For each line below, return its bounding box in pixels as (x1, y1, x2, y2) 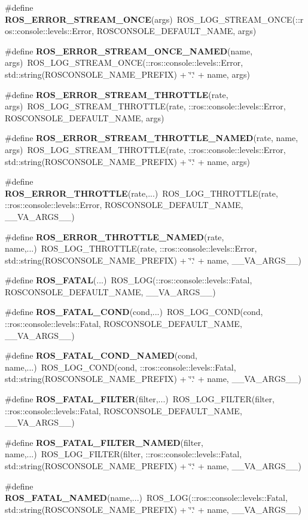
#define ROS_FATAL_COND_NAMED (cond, (5, 349, 197, 362)
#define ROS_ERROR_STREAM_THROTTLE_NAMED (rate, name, (5, 131, 298, 144)
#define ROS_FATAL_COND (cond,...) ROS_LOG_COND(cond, (5, 305, 263, 318)
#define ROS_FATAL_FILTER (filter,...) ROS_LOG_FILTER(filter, (5, 393, 275, 405)
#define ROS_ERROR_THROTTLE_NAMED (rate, (5, 230, 224, 243)
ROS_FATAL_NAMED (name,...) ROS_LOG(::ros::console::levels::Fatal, (5, 491, 288, 504)
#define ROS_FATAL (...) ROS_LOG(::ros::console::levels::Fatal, (5, 274, 252, 286)
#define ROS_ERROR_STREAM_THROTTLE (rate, (5, 88, 228, 100)
